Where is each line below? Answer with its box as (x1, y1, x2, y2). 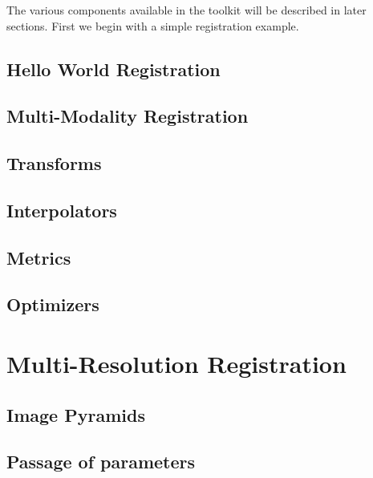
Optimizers (6, 292, 99, 317)
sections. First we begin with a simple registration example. (6, 17, 299, 34)
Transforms (6, 151, 102, 176)
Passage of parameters (6, 449, 196, 474)
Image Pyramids (6, 402, 145, 427)
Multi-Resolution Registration (6, 347, 347, 380)
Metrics (6, 245, 71, 269)
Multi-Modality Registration (6, 103, 249, 128)
